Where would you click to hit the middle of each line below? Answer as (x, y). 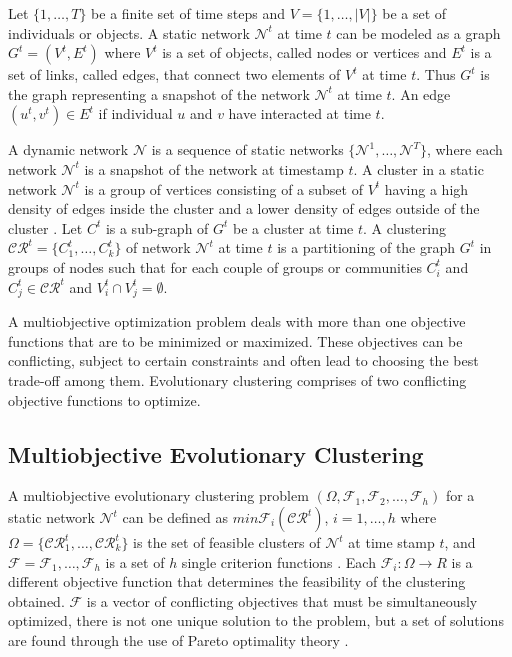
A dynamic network (68, 149)
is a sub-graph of (157, 227)
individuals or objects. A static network (129, 32)
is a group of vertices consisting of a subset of (223, 188)
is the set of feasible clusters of (227, 542)
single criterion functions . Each (278, 561)
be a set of (414, 13)
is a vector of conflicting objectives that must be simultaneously (282, 600)
